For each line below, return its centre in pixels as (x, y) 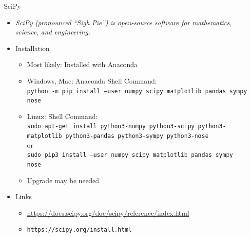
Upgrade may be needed (63, 180)
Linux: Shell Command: (62, 116)
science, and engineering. (53, 32)
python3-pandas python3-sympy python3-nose (137, 136)
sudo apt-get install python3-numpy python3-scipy (111, 127)
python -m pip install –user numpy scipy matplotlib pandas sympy (137, 91)
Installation (32, 48)
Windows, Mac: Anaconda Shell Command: (92, 80)
